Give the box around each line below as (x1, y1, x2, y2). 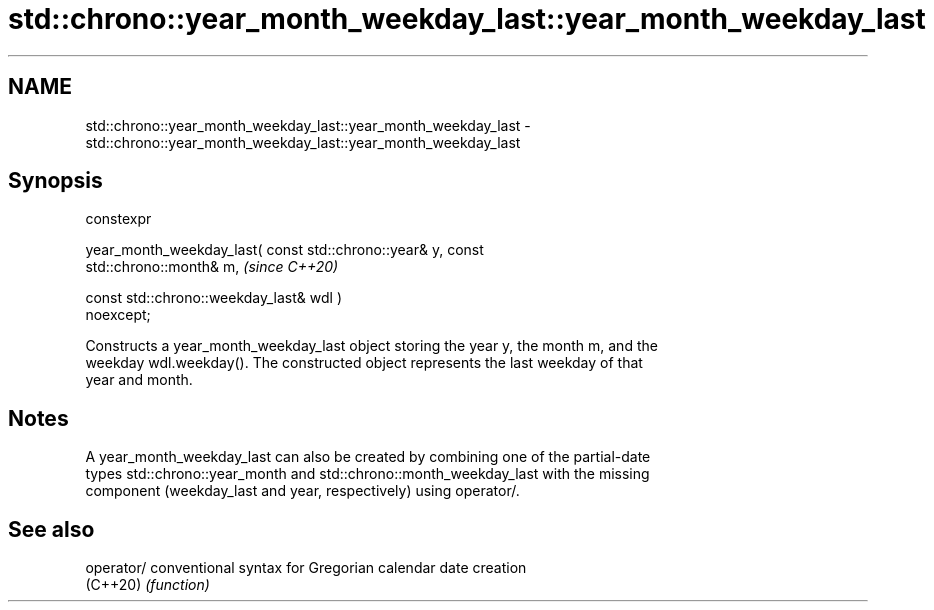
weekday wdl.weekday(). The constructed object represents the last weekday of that (85, 354, 643, 372)
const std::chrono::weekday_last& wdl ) (85, 289, 343, 307)
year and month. (85, 371, 193, 389)
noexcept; (85, 306, 151, 324)
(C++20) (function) (85, 576, 210, 594)
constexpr (85, 210, 152, 228)
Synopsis (8, 168, 103, 194)
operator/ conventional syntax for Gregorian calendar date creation (85, 559, 527, 577)
